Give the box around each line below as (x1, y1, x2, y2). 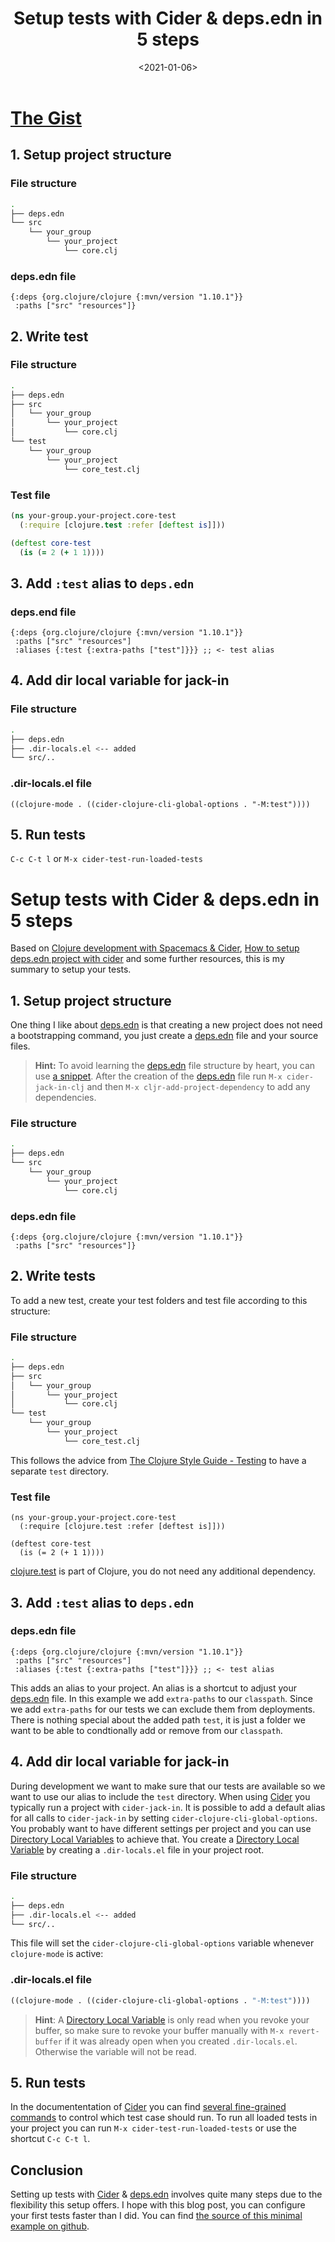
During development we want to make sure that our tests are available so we (10, 1780, 326, 1792)
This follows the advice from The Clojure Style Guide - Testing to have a (10, 1454, 307, 1466)
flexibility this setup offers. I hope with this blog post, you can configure (10, 2199, 306, 2211)
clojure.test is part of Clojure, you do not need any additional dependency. (10, 1565, 316, 1577)
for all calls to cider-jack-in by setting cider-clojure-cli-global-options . (10, 1812, 318, 1824)
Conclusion (10, 2162, 84, 2179)
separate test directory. (10, 1465, 110, 1477)
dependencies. (34, 1092, 97, 1104)
